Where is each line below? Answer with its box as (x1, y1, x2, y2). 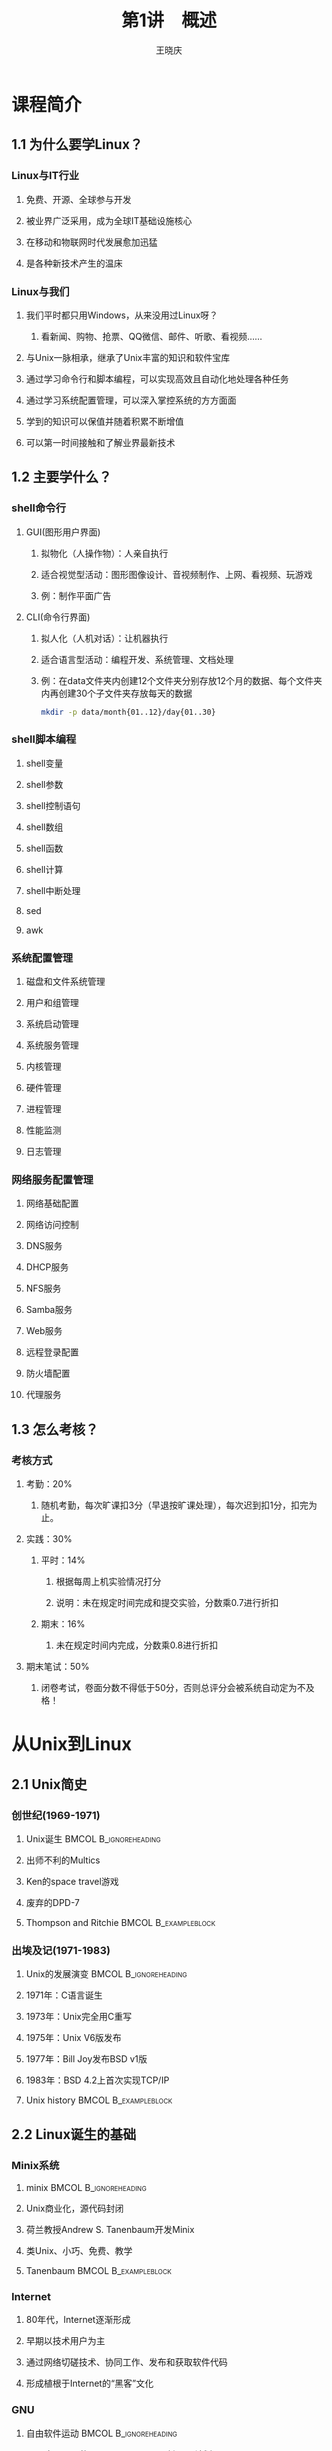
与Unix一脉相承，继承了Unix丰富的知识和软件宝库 (25, 351, 231, 363)
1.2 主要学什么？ (11, 469, 113, 486)
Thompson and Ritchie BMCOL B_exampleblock (25, 1916, 216, 1928)
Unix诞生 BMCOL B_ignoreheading (25, 1832, 161, 1845)
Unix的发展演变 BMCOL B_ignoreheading (25, 1968, 188, 1980)
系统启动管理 (25, 1018, 79, 1030)
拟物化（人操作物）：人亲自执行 (40, 547, 169, 559)
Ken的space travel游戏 (25, 1875, 119, 1887)
